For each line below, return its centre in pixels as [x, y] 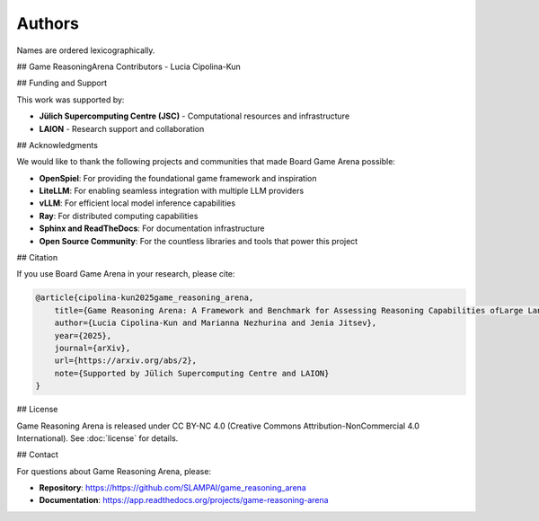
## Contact [37, 455]
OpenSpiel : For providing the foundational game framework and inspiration [178, 178]
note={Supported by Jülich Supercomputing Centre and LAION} [192, 373]
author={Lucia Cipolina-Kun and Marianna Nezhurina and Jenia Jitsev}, [216, 323]
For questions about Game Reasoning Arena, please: [114, 471]
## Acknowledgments [57, 145]
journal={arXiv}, [93, 348]
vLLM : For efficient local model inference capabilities [137, 203]
